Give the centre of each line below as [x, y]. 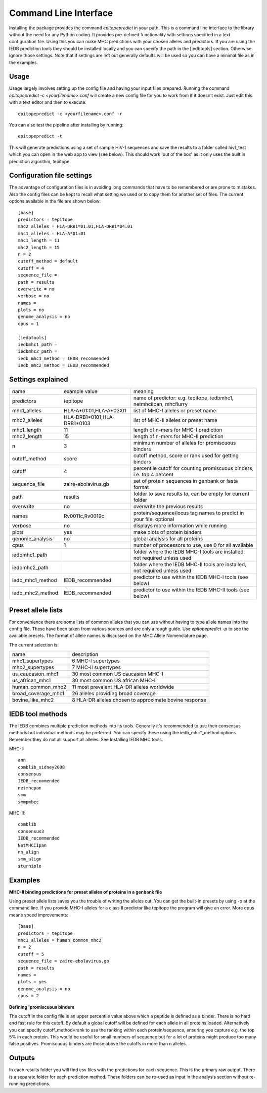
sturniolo [30, 866]
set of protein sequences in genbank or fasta [186, 481]
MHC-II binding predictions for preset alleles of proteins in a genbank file [86, 892]
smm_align [30, 859]
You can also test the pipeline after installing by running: [66, 125]
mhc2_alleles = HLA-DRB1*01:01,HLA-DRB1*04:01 [75, 226]
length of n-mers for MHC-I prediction [178, 430]
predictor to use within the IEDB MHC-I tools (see [191, 577]
